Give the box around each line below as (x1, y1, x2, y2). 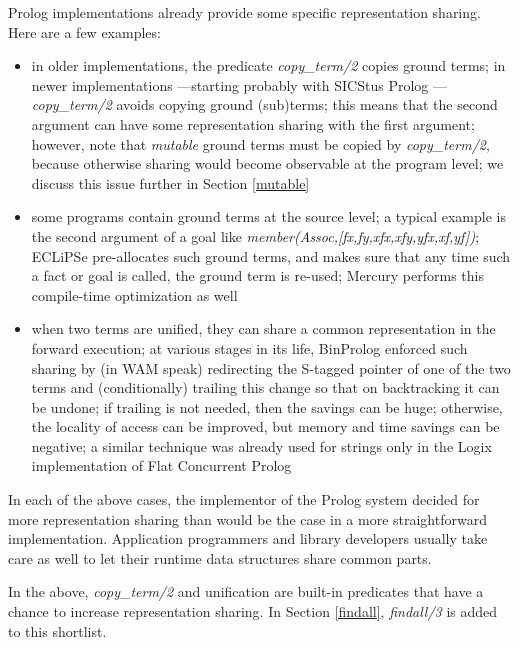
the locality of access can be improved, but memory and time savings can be (31, 416, 500, 437)
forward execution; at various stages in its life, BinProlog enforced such (31, 337, 468, 358)
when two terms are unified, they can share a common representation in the (31, 318, 496, 339)
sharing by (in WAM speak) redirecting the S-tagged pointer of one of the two (31, 357, 511, 378)
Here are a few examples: (8, 21, 161, 42)
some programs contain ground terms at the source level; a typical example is (31, 206, 506, 227)
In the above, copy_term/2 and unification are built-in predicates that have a (8, 581, 484, 602)
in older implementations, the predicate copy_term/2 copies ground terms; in (31, 55, 506, 76)
